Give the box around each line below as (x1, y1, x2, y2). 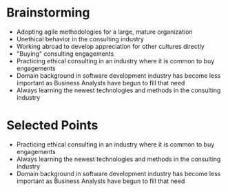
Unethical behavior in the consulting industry (16, 34, 144, 43)
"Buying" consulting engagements (16, 50, 114, 58)
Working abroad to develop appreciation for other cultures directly (16, 42, 205, 50)
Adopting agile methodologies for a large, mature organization (16, 28, 194, 36)
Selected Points (6, 118, 99, 134)
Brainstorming (6, 5, 90, 21)
